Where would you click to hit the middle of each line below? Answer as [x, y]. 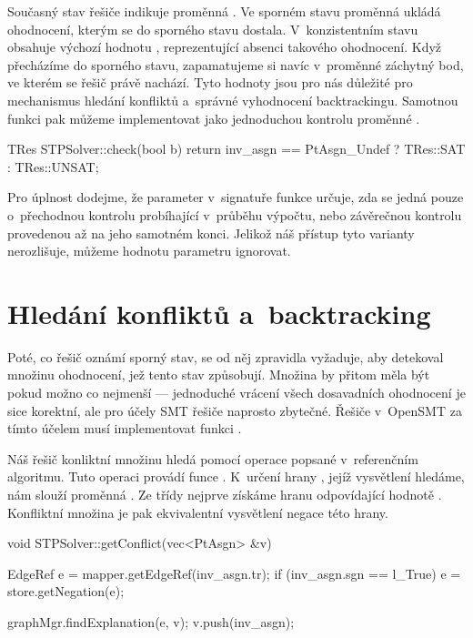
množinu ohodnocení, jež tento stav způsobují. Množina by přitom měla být [219, 375]
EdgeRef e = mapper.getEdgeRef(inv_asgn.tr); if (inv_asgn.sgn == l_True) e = [234, 573]
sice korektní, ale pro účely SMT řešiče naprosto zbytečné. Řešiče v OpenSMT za [235, 410]
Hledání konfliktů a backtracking [219, 313]
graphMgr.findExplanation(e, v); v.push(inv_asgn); [151, 621]
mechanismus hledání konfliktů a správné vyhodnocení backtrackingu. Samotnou [233, 100]
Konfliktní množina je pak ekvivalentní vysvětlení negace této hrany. [198, 512]
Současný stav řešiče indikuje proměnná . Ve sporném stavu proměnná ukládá [224, 11]
